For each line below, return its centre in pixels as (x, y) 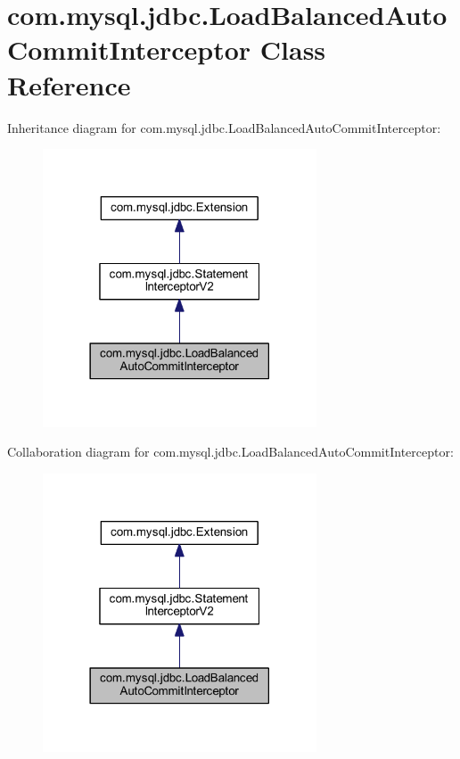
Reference (69, 84)
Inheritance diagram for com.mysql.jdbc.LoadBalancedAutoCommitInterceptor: (224, 127)
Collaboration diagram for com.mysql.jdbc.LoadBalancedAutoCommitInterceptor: (230, 452)
